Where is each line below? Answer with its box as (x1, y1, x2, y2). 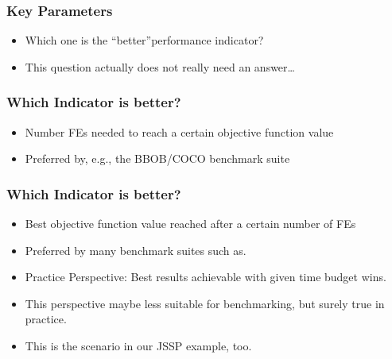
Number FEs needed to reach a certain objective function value (25, 123, 334, 140)
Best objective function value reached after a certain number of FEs (25, 215, 356, 232)
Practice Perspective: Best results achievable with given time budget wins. (25, 268, 386, 285)
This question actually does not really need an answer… (25, 58, 295, 75)
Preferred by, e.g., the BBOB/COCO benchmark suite (25, 150, 290, 167)
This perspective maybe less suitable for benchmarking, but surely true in (25, 295, 385, 311)
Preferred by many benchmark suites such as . (25, 241, 246, 258)
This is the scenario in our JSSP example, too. (25, 338, 252, 353)
